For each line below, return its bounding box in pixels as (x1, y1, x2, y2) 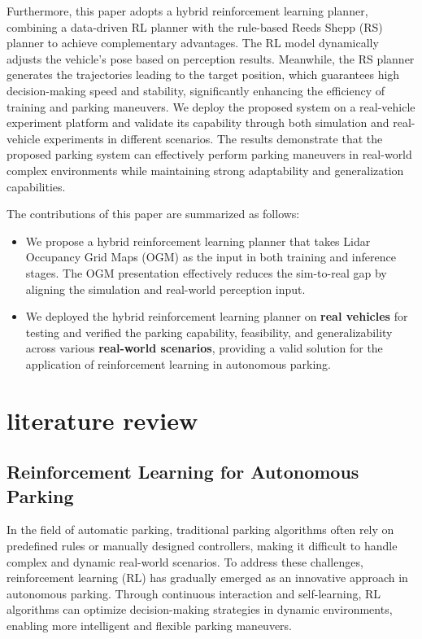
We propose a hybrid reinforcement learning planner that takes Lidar (25, 232, 371, 249)
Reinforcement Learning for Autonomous (7, 459, 359, 484)
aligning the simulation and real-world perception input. (25, 280, 306, 297)
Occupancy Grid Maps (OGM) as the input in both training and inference (25, 248, 396, 265)
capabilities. (7, 177, 66, 195)
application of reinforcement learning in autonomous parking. (25, 355, 331, 372)
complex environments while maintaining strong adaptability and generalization (7, 161, 404, 178)
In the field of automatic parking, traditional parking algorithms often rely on (7, 521, 394, 538)
